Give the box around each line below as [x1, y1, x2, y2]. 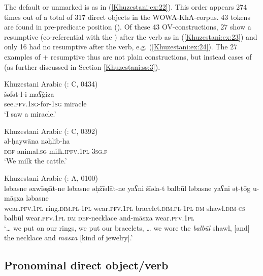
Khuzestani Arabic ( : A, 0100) [4, 172, 98, 183]
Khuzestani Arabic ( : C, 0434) [4, 78, 98, 89]
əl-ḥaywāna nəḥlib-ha [4, 135, 70, 146]
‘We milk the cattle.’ [4, 155, 67, 166]
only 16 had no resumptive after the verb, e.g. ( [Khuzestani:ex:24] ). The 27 [4, 41, 238, 52]
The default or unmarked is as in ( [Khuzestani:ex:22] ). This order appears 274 [4, 2, 247, 12]
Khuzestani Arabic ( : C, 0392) [4, 125, 98, 136]
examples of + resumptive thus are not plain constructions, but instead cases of [4, 51, 252, 62]
